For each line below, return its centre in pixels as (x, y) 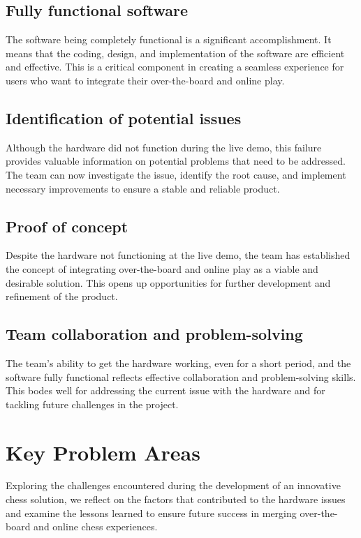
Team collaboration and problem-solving (154, 334)
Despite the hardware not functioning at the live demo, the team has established (178, 255)
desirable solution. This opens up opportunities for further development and (168, 282)
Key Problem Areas (103, 452)
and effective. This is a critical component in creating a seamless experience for (175, 67)
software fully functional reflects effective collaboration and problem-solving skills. (181, 376)
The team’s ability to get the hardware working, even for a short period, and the (178, 363)
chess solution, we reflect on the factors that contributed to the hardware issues (176, 499)
